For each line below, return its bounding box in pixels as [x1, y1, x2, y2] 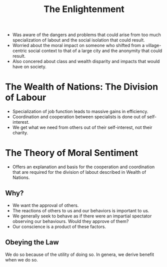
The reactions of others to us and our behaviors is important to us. [12, 207, 149, 213]
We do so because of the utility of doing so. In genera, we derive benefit [5, 251, 154, 257]
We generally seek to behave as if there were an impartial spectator [12, 213, 152, 219]
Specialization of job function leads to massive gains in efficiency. [12, 109, 148, 115]
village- [145, 43, 161, 49]
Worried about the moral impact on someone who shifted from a [12, 43, 145, 49]
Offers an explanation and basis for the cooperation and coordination [12, 164, 155, 170]
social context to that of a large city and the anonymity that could [28, 48, 162, 54]
